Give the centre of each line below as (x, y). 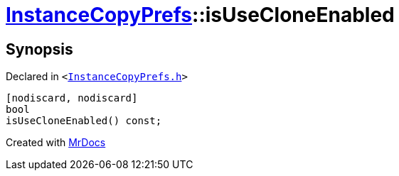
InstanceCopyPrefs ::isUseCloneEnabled (200, 15)
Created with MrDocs (56, 143)
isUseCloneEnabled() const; (84, 121)
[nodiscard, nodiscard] (72, 98)
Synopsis (39, 49)
